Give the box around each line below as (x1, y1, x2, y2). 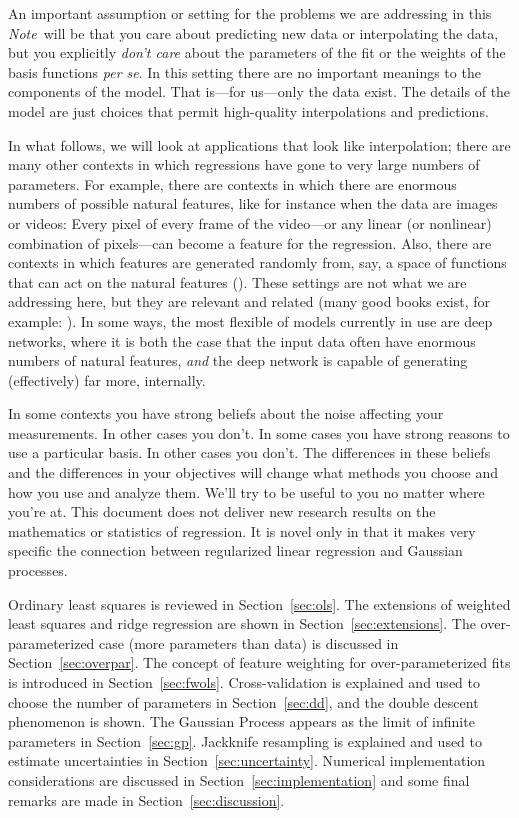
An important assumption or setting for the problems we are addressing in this (8, 3, 492, 23)
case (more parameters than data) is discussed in (99, 632, 399, 653)
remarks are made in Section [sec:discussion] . (8, 789, 285, 810)
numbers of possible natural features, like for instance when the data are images (8, 193, 498, 214)
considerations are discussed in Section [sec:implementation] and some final (8, 769, 470, 790)
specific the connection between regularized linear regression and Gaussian (8, 540, 463, 561)
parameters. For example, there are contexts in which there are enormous (8, 173, 457, 194)
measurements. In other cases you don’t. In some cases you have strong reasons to (8, 422, 510, 443)
